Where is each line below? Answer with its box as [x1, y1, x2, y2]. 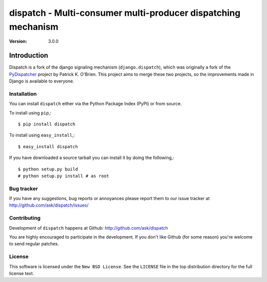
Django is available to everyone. [9, 78, 74, 84]
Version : [9, 39, 27, 44]
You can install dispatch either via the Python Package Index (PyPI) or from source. [9, 101, 182, 107]
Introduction [9, 51, 48, 60]
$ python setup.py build [18, 166, 78, 172]
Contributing [9, 215, 41, 222]
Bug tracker [9, 185, 38, 192]
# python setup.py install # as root [18, 173, 110, 179]
